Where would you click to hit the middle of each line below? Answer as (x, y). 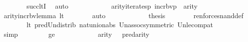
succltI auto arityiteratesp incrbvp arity (112, 6)
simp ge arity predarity (76, 34)
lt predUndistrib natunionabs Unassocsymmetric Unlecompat (120, 25)
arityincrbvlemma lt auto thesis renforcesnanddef (124, 15)
